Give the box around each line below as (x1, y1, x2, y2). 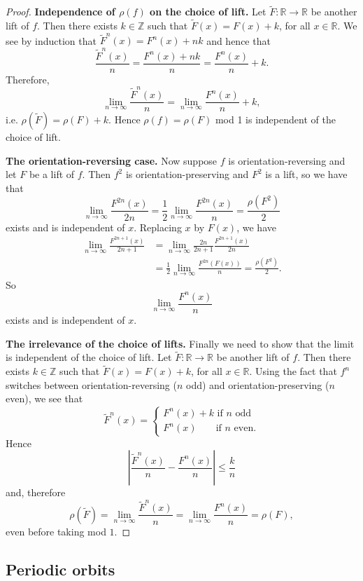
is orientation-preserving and (125, 167, 249, 182)
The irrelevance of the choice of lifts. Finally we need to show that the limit (6, 336, 355, 350)
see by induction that (6, 33, 97, 48)
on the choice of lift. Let (150, 4, 266, 19)
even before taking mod (6, 524, 106, 538)
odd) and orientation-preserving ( (186, 377, 329, 392)
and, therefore (6, 485, 66, 500)
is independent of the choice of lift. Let (6, 350, 172, 364)
